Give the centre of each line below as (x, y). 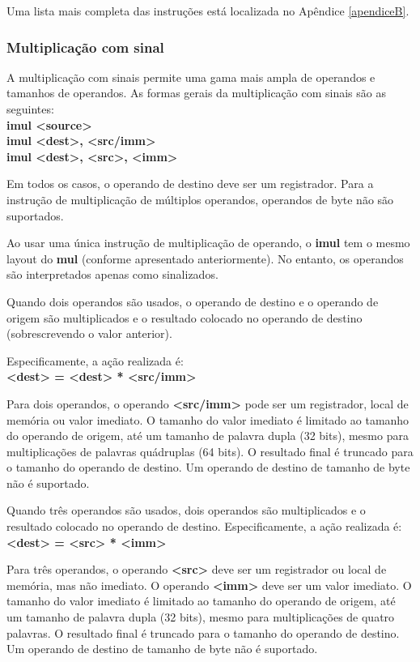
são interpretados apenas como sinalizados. (112, 274)
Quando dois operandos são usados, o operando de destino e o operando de (193, 301)
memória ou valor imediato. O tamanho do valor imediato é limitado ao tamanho (208, 419)
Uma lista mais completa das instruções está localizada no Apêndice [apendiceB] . (208, 11)
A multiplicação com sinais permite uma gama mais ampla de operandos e (191, 77)
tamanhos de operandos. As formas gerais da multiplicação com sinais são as (196, 93)
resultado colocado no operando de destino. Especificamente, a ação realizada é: (204, 526)
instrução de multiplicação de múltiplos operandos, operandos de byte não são (200, 199)
